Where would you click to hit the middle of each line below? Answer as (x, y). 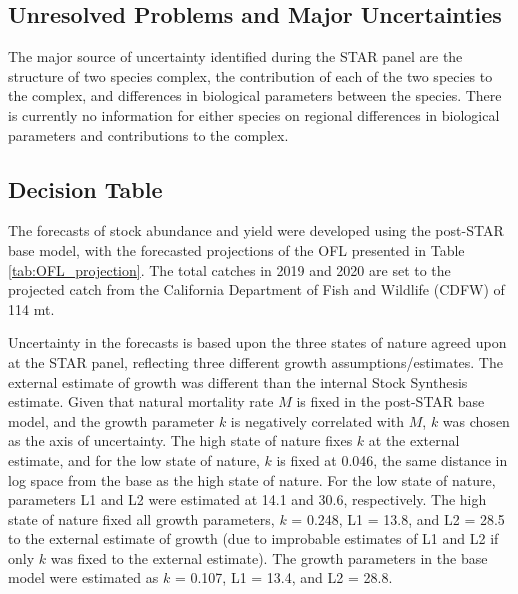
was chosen (476, 420)
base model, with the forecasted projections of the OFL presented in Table (236, 249)
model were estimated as (83, 577)
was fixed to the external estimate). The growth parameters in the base (269, 557)
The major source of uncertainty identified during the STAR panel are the (235, 56)
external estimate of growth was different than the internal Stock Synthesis (238, 381)
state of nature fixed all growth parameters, (141, 518)
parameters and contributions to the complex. (148, 134)
